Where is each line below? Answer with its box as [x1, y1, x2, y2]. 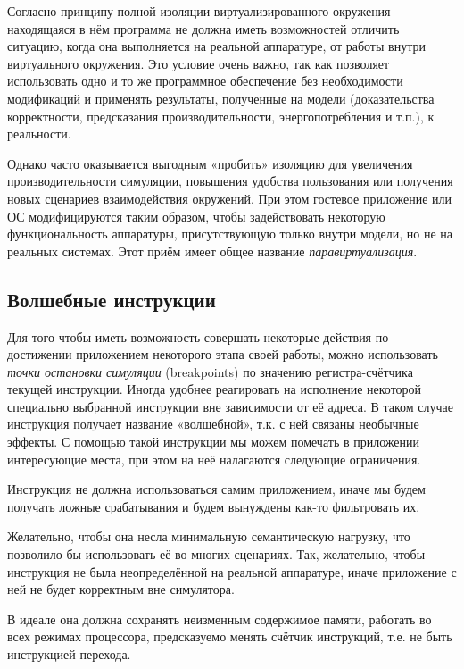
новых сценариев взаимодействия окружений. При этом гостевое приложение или [7, 188, 452, 207]
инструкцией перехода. [7, 645, 131, 664]
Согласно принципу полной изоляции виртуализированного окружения [7, 2, 391, 20]
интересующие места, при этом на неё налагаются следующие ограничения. [7, 449, 421, 468]
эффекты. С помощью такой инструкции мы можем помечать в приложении [7, 432, 420, 451]
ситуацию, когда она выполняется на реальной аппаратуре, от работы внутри [7, 37, 426, 55]
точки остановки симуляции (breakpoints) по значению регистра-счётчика [7, 362, 413, 380]
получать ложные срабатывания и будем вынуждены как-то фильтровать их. [7, 497, 420, 515]
